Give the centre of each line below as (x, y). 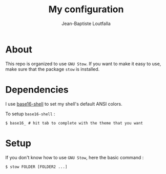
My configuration (86, 9)
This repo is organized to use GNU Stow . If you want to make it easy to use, (83, 64)
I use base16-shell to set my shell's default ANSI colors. (64, 104)
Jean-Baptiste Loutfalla (86, 23)
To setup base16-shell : (30, 114)
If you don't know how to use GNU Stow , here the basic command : (75, 157)
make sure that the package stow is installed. (53, 69)
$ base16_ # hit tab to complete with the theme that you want (74, 123)
